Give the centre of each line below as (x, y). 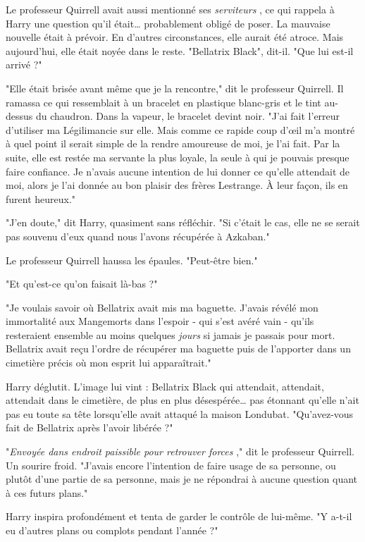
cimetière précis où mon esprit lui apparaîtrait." (109, 363)
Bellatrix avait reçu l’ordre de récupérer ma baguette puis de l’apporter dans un (178, 349)
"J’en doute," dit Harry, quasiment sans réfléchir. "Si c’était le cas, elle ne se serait (183, 222)
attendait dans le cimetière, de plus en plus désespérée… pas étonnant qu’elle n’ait (182, 400)
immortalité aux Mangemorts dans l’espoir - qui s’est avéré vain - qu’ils (160, 321)
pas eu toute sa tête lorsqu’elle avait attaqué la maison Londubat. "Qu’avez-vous (180, 413)
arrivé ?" (24, 64)
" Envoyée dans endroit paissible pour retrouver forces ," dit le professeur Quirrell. (180, 451)
